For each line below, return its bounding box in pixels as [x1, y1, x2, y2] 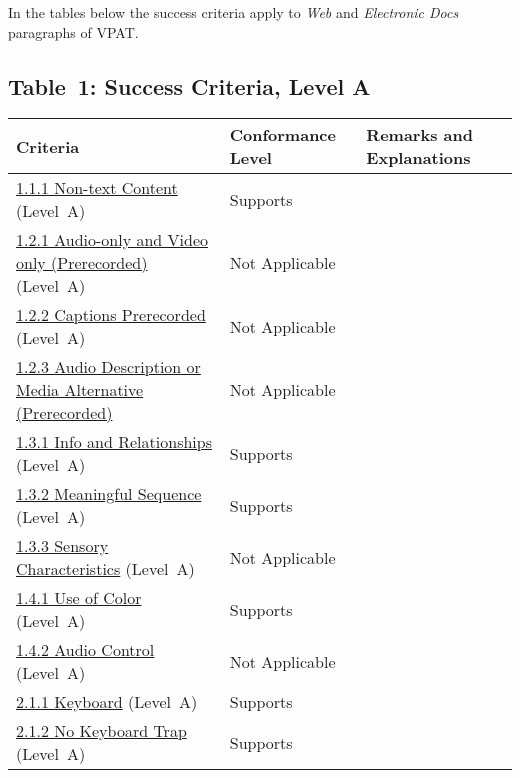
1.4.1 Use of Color [16, 586, 142, 610]
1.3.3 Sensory [16, 534, 109, 558]
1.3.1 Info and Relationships [16, 430, 212, 454]
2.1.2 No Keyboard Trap [16, 719, 187, 743]
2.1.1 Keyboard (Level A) [16, 690, 198, 714]
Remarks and [366, 123, 473, 147]
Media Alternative [16, 378, 144, 402]
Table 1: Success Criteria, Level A [8, 70, 371, 101]
